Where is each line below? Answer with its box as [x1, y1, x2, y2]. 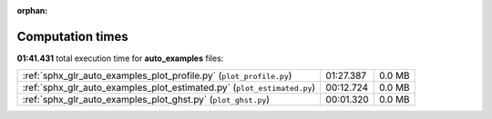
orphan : [16, 5, 48, 15]
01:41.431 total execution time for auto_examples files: [16, 53, 224, 64]
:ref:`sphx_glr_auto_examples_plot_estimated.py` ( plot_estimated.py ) [22, 82, 316, 94]
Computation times [16, 28, 128, 45]
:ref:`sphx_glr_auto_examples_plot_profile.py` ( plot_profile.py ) [22, 69, 292, 82]
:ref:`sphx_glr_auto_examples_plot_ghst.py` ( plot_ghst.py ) [22, 94, 271, 106]
